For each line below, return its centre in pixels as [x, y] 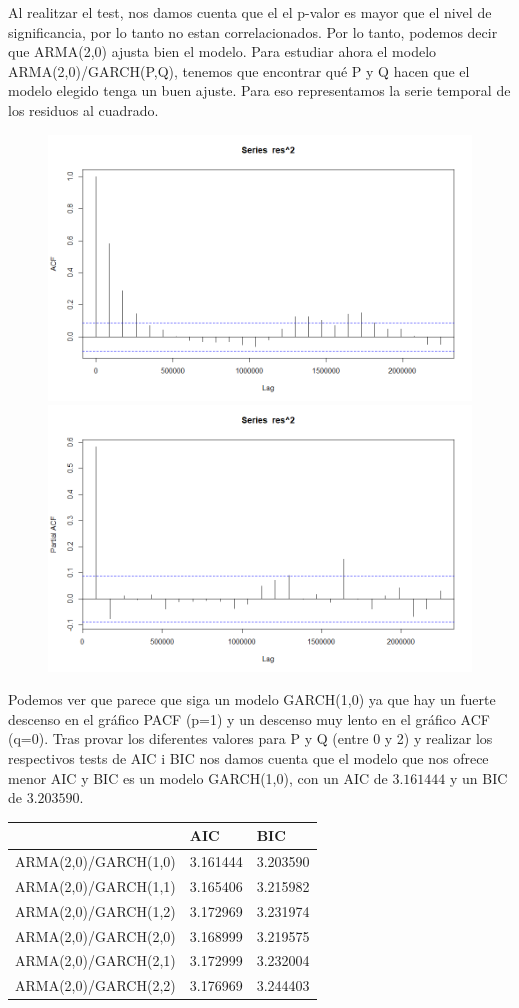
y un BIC [478, 777]
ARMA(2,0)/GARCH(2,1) [95, 960]
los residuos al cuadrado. [83, 109]
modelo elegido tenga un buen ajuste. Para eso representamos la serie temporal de [259, 90]
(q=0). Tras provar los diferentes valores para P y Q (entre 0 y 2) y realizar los [250, 738]
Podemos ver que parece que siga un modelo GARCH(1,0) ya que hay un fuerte [252, 699]
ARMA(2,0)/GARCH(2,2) [95, 985]
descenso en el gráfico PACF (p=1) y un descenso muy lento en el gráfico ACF [249, 718]
